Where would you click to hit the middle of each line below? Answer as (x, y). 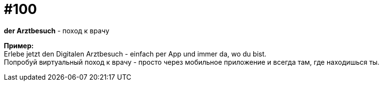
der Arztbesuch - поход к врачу (57, 30)
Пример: (19, 45)
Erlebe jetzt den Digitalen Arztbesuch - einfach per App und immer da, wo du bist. (135, 54)
